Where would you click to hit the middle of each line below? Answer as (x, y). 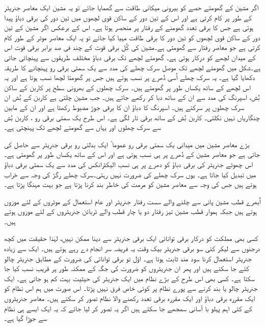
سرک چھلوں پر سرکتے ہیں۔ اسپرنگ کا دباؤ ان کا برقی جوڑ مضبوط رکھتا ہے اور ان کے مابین (124, 107)
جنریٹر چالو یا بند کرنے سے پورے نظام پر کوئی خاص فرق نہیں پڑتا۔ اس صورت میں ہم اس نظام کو (131, 288)
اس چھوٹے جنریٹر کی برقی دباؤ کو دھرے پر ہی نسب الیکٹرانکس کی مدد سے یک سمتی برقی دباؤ (129, 164)
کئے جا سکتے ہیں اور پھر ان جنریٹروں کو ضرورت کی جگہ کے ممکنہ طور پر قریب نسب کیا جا (127, 268)
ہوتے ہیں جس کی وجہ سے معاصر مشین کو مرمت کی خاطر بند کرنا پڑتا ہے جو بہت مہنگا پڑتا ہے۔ (130, 184)
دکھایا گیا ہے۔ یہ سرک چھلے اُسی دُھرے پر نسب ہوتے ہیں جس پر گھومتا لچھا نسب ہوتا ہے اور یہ (130, 77)
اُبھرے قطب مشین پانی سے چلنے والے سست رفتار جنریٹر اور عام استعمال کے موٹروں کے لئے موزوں (132, 201)
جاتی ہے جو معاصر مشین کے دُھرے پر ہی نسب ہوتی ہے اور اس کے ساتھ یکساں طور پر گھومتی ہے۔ (132, 154)
